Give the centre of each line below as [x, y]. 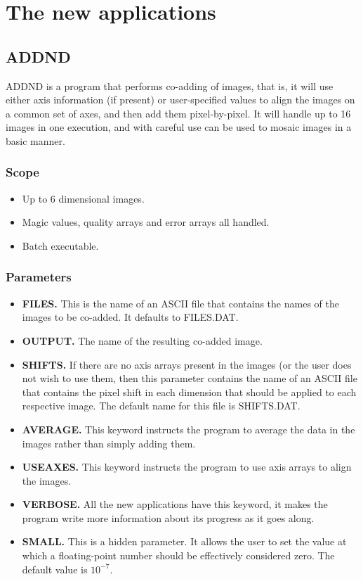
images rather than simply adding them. [109, 443]
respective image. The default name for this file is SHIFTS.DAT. [161, 406]
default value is [55, 569]
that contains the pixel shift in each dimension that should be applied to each [189, 392]
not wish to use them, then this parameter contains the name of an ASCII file [190, 378]
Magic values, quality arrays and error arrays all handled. [146, 222]
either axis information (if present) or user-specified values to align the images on [180, 100]
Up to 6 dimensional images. [83, 198]
